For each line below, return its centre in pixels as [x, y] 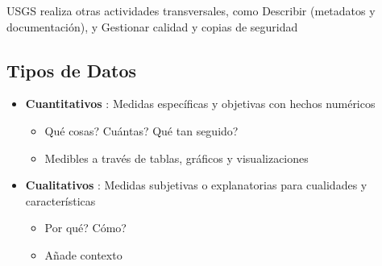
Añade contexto [83, 254]
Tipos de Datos [72, 70]
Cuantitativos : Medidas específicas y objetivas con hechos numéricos [200, 104]
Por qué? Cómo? [85, 228]
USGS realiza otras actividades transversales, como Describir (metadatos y [191, 10]
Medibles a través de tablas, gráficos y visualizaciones [176, 158]
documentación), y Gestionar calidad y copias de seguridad [152, 26]
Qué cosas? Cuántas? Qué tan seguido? [141, 130]
